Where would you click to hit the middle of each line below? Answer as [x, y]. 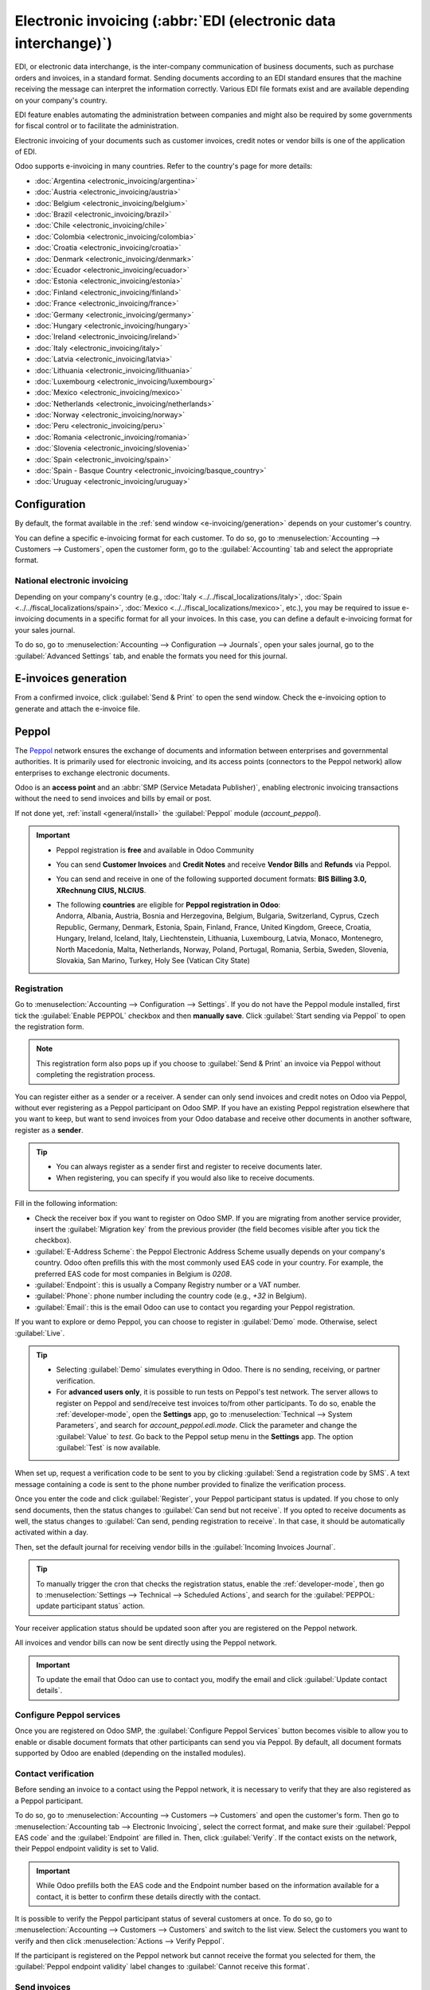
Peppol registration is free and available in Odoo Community [155, 850]
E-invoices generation [71, 679]
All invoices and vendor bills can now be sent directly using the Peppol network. [146, 1643]
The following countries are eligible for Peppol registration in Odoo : [168, 905]
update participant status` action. [90, 1606]
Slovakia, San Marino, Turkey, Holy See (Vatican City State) [153, 961]
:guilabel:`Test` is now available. [108, 1448]
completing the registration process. [96, 1075]
